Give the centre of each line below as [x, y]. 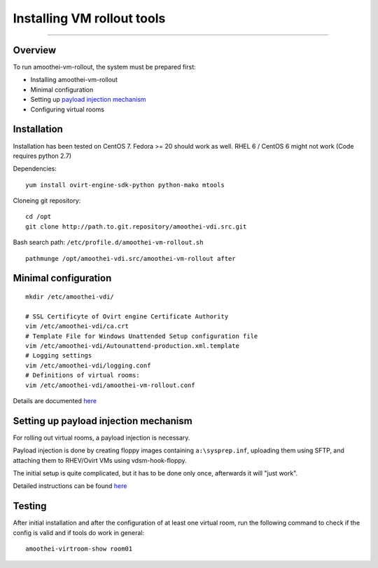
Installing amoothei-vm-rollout [74, 80]
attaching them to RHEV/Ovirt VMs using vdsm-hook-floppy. [100, 460]
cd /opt [38, 217]
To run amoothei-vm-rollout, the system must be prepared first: [104, 67]
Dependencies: [35, 169]
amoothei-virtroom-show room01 [79, 549]
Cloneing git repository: [47, 201]
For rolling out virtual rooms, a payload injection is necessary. [101, 438]
